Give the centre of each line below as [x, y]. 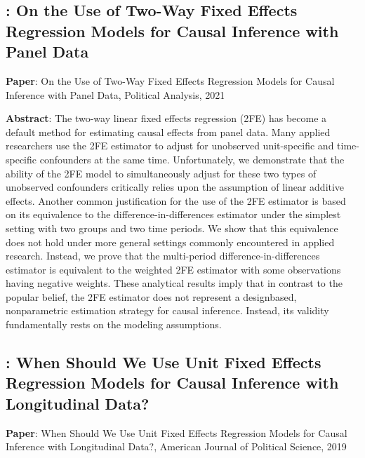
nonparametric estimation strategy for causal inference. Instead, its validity [167, 310]
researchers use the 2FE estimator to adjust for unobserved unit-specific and [170, 146]
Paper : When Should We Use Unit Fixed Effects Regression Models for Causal [177, 432]
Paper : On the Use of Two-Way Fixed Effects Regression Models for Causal [170, 80]
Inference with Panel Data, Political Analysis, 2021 [115, 94]
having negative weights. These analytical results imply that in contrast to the [174, 283]
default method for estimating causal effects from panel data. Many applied [168, 132]
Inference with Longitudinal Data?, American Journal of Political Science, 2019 [176, 446]
